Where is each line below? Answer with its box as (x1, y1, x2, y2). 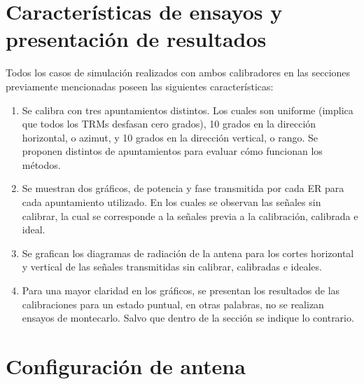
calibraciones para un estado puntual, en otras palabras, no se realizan (22, 296, 324, 311)
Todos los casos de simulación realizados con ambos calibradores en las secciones (6, 65, 351, 80)
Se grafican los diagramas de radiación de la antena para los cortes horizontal (22, 245, 354, 260)
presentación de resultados (6, 25, 267, 53)
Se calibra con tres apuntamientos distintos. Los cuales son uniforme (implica (22, 102, 353, 117)
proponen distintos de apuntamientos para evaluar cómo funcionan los (22, 144, 323, 158)
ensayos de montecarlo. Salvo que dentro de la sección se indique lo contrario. (22, 310, 354, 325)
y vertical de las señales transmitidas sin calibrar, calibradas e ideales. (22, 259, 322, 274)
